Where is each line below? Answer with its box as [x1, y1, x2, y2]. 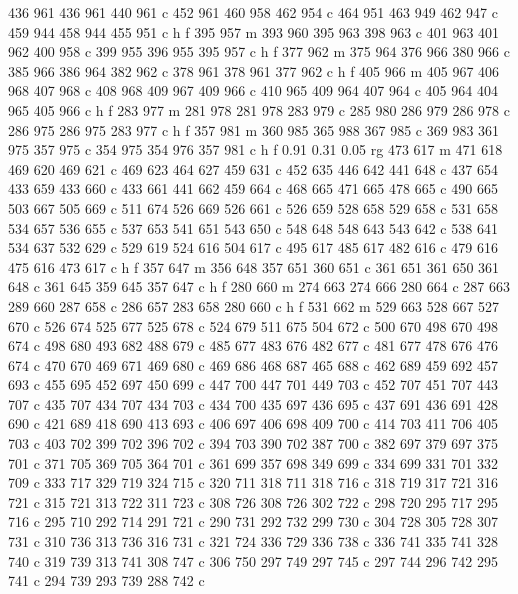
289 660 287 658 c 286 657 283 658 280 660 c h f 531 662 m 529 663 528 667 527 [8, 295, 500, 316]
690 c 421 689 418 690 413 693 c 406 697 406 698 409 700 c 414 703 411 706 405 [8, 413, 498, 434]
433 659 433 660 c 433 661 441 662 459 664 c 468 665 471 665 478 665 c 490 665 [8, 178, 498, 199]
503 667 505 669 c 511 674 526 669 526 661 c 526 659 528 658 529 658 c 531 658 [8, 197, 498, 218]
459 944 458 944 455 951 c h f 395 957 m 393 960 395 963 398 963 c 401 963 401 [8, 21, 500, 42]
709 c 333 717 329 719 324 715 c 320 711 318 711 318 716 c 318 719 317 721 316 [8, 472, 498, 493]
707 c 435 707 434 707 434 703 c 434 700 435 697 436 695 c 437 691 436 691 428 [8, 393, 498, 414]
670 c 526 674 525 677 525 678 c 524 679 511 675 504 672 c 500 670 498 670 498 [8, 315, 498, 336]
